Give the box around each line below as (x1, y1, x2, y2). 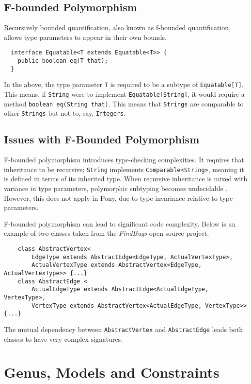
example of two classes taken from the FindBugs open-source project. (4, 228, 209, 238)
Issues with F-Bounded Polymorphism (4, 132, 200, 147)
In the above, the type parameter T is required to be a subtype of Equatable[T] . (4, 79, 244, 89)
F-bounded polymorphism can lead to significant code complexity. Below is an (4, 218, 236, 228)
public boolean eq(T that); (17, 57, 108, 65)
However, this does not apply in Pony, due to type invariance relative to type (4, 192, 233, 203)
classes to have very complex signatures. (4, 333, 123, 344)
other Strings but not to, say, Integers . (4, 108, 126, 118)
